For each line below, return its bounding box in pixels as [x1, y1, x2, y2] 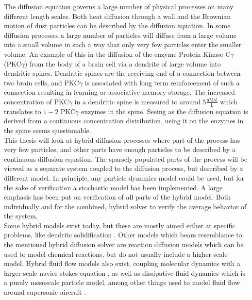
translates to [4, 106, 41, 116]
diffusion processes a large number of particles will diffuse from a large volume [4, 30, 236, 40]
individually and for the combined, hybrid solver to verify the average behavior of [4, 201, 247, 211]
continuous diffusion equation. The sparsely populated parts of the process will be [4, 153, 248, 164]
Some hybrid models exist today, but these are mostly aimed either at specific [4, 220, 235, 230]
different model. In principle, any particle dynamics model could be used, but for [4, 172, 245, 183]
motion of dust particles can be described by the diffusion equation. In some [4, 20, 231, 31]
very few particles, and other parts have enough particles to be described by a [4, 144, 235, 154]
